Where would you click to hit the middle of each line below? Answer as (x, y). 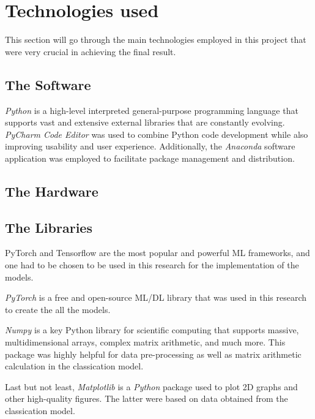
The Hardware (52, 191)
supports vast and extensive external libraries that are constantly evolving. (145, 122)
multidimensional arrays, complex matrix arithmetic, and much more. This (145, 342)
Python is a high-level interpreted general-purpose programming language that (152, 110)
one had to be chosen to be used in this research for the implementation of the (152, 265)
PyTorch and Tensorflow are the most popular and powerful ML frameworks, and (157, 253)
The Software (48, 84)
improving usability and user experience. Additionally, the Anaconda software (150, 146)
